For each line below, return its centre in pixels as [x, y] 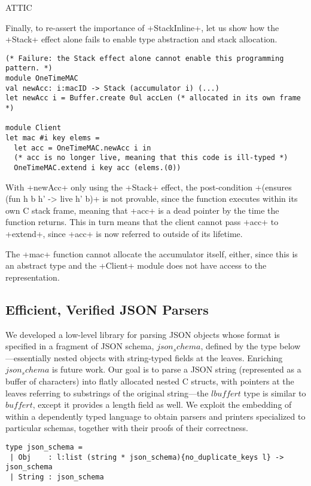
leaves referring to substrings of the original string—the [107, 393]
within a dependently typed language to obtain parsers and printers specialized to [155, 416]
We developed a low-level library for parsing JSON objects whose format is [143, 334]
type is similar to [275, 393]
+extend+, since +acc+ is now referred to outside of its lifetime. [124, 234]
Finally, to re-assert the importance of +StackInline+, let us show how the [142, 27]
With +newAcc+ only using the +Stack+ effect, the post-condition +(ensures [149, 187]
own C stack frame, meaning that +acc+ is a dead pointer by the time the [142, 210]
